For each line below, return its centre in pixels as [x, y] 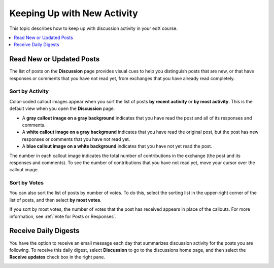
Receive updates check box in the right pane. [57, 257]
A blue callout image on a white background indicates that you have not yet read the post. [117, 146]
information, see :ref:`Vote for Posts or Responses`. [63, 216]
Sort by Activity [29, 91]
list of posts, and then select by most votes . [55, 200]
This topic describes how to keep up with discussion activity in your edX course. [93, 28]
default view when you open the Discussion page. [62, 108]
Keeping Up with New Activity [74, 13]
